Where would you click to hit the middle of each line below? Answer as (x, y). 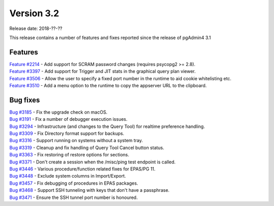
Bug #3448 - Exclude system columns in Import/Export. (68, 176)
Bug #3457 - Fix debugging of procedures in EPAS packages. (74, 183)
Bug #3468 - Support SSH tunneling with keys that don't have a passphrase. (90, 190)
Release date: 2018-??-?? (36, 28)
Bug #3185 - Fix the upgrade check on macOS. (58, 112)
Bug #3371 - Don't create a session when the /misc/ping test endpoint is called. (93, 162)
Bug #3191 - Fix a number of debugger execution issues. (68, 119)
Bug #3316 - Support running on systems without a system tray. (76, 141)
